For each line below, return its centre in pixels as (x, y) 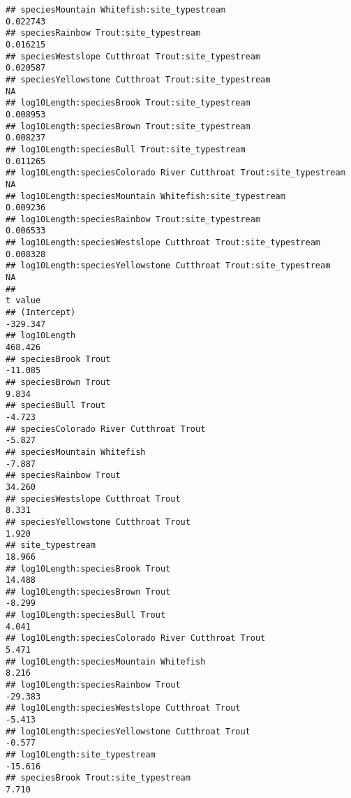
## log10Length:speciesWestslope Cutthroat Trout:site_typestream (163, 243)
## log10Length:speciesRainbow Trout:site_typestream (133, 219)
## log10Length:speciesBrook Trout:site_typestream (128, 103)
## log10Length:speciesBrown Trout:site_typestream (128, 126)
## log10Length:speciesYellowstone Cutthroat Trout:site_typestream (168, 266)
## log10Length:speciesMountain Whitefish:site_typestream (145, 196)
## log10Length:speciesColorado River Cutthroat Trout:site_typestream (175, 173)
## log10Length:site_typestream (81, 755)
